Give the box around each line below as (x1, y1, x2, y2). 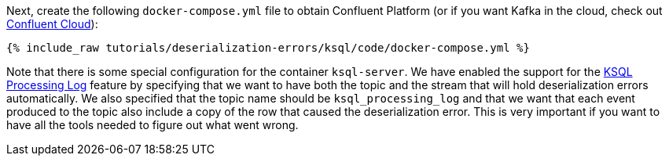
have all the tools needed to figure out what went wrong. (6, 118, 299, 131)
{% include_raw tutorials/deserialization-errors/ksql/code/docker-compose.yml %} (6, 41, 530, 54)
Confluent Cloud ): (6, 17, 98, 31)
